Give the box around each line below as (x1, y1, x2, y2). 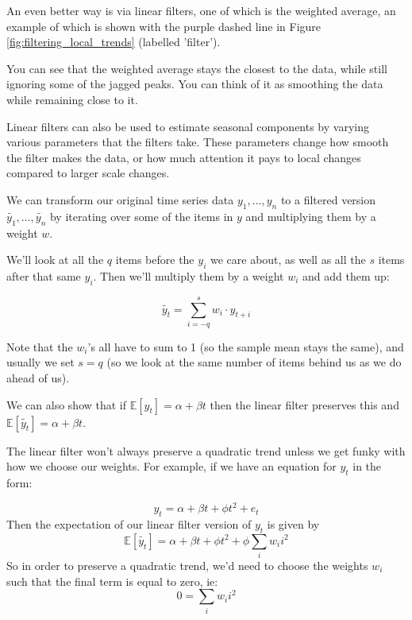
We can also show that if (6, 396, 127, 413)
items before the (115, 251, 194, 268)
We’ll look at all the (6, 251, 104, 268)
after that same (6, 267, 81, 284)
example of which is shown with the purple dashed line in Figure (6, 17, 322, 34)
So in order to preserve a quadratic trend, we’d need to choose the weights (6, 557, 368, 574)
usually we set (6, 354, 75, 370)
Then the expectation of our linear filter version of (6, 515, 252, 532)
